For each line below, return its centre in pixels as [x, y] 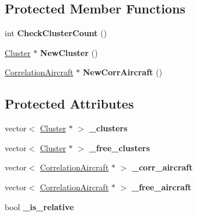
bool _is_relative [39, 206]
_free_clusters [119, 147]
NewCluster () [69, 52]
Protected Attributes [69, 104]
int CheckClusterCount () [56, 33]
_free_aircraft [162, 187]
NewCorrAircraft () [122, 72]
